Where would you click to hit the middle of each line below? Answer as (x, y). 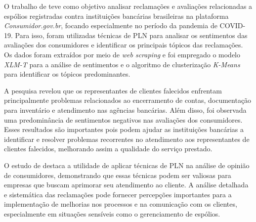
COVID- (233, 25)
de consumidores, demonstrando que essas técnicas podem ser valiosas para (118, 175)
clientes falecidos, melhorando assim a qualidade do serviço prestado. (108, 149)
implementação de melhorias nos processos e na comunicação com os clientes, (121, 204)
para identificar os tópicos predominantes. (67, 74)
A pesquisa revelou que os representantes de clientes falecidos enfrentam (113, 90)
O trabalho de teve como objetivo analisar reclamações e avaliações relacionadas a (128, 6)
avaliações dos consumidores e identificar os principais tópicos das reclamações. (124, 45)
